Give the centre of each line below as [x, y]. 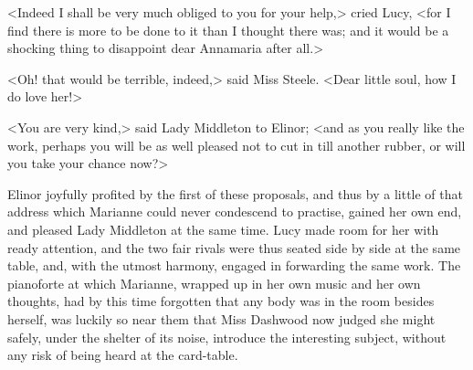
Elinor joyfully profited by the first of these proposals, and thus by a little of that [235, 193]
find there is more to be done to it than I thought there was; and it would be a [228, 30]
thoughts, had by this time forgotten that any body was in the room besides [221, 301]
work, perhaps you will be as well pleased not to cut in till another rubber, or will [236, 145]
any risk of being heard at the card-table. [123, 355]
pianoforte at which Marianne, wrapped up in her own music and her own [214, 283]
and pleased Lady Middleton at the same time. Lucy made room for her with [223, 229]
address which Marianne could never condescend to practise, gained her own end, [235, 211]
